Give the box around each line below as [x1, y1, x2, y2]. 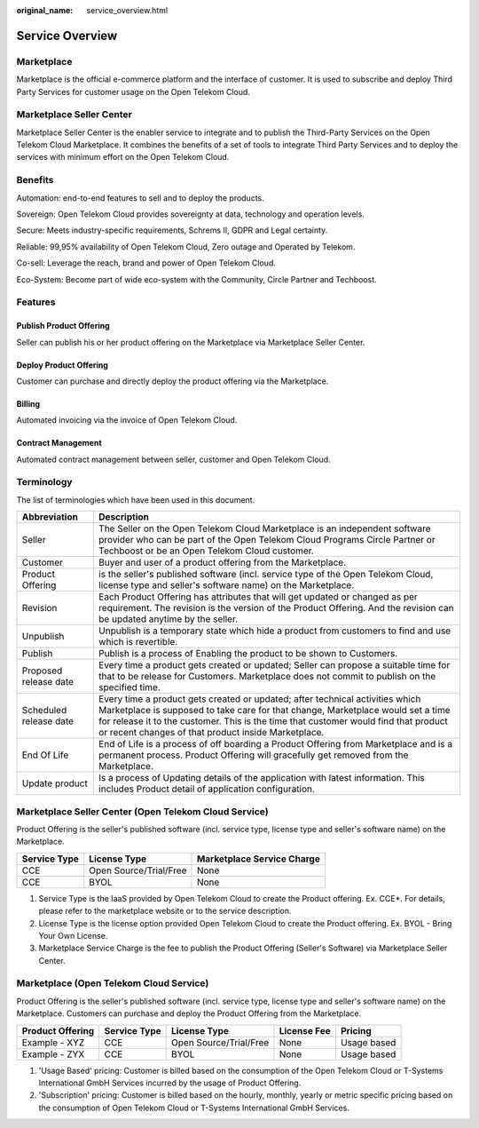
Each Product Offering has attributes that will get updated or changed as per [98, 591, 419, 603]
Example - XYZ [21, 1036, 85, 1048]
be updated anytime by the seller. [98, 613, 239, 625]
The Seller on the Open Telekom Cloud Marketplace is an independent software [98, 522, 431, 535]
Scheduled [21, 704, 67, 717]
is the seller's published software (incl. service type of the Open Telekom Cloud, [98, 568, 434, 581]
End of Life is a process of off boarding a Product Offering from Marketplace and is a [98, 738, 452, 751]
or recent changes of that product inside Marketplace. [98, 727, 325, 739]
